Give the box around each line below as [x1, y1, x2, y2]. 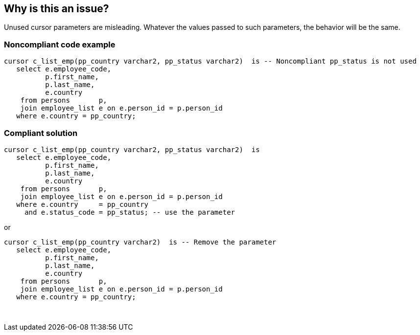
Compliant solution [4, 128, 78, 138]
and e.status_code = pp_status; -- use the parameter [24, 208, 235, 216]
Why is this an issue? [4, 2, 109, 15]
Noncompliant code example [4, 39, 116, 49]
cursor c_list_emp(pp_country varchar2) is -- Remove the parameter [4, 238, 277, 246]
